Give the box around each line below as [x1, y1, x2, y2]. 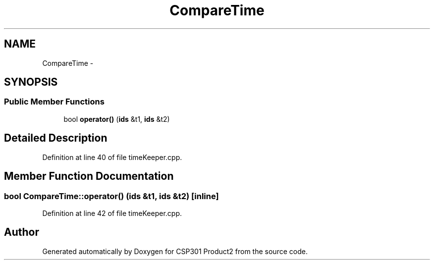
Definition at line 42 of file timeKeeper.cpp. [42, 209, 182, 217]
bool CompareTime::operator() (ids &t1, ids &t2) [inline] [4, 191, 219, 201]
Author [4, 226, 39, 239]
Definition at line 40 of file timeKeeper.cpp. [42, 153, 182, 161]
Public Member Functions [4, 97, 105, 107]
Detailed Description [4, 132, 108, 145]
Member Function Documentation [4, 170, 174, 183]
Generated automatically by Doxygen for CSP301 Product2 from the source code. [42, 247, 308, 256]
